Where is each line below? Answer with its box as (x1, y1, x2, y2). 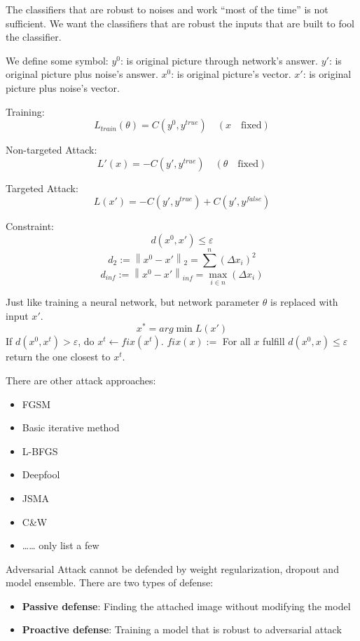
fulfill (263, 334, 285, 349)
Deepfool (22, 467, 60, 482)
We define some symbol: (6, 53, 109, 67)
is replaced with (270, 295, 338, 309)
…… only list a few (22, 538, 99, 553)
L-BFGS (22, 443, 58, 458)
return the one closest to (6, 349, 111, 364)
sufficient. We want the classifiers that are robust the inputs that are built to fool (6, 15, 355, 30)
